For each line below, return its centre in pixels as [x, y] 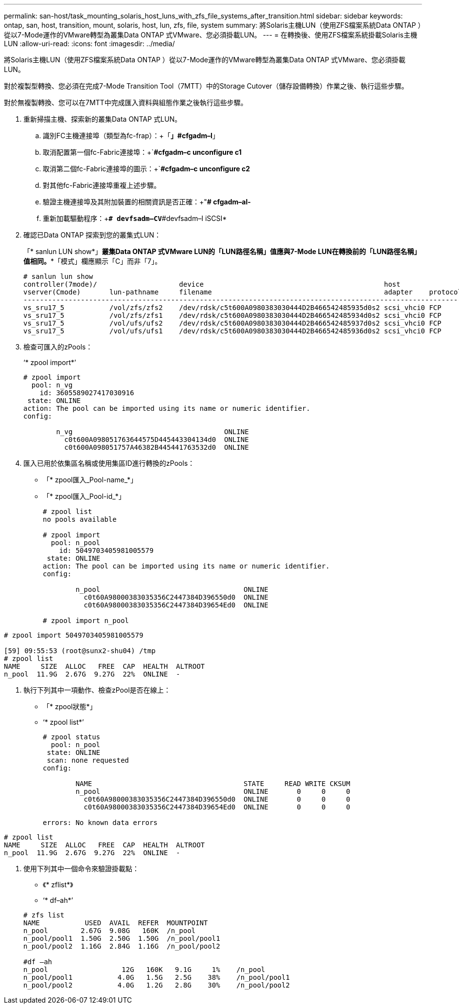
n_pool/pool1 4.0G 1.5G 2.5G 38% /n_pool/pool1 [157, 977]
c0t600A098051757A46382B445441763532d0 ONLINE [157, 447]
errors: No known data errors [100, 823]
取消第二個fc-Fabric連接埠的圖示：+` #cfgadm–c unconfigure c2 [146, 169]
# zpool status [72, 737]
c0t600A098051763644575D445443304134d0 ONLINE [157, 440]
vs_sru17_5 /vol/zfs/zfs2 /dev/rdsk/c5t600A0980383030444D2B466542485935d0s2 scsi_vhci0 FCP [232, 308]
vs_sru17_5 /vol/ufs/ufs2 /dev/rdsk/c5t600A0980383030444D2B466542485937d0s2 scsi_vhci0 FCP [232, 323]
